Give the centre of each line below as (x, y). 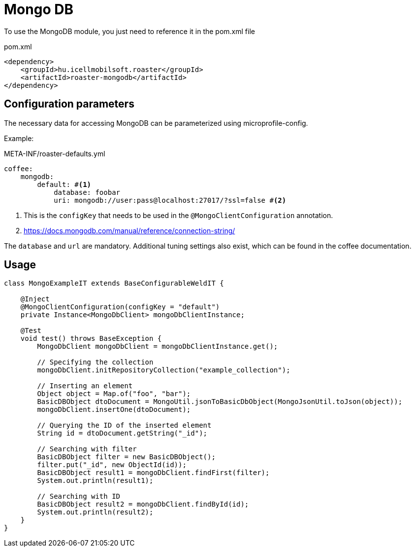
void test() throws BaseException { (91, 339)
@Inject (35, 299)
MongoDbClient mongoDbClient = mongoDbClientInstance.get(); (158, 347)
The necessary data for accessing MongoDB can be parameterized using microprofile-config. (156, 123)
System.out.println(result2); (95, 512)
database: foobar (87, 192)
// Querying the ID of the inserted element (124, 425)
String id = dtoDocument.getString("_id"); (122, 433)
